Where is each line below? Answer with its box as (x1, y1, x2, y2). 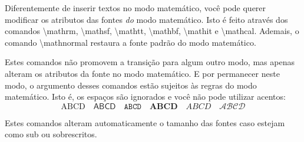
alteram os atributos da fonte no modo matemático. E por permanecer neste (5, 67, 280, 79)
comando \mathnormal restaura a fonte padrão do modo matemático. (5, 36, 256, 48)
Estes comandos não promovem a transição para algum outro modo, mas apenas (5, 56, 295, 68)
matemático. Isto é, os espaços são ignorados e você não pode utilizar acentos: (5, 90, 286, 103)
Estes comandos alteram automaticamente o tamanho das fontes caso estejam (5, 116, 285, 129)
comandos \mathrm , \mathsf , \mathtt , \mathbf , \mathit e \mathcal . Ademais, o (5, 25, 299, 37)
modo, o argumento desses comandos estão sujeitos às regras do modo (5, 79, 257, 91)
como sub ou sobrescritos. (5, 128, 97, 140)
